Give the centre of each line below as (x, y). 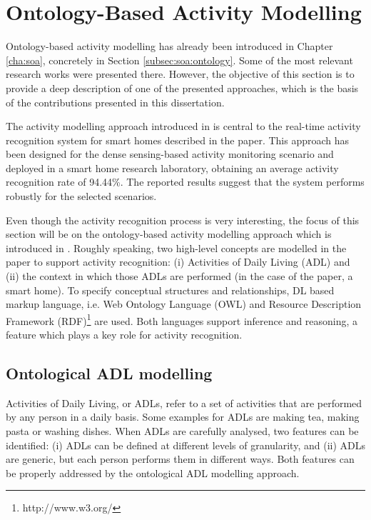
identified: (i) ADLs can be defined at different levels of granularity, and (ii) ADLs (185, 445)
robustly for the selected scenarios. (81, 196)
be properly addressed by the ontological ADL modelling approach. (153, 472)
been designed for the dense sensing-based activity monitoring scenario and (170, 154)
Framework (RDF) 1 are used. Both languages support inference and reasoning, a (182, 319)
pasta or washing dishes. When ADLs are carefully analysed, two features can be (182, 431)
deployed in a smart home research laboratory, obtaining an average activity (172, 167)
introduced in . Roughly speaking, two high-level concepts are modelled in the (176, 247)
